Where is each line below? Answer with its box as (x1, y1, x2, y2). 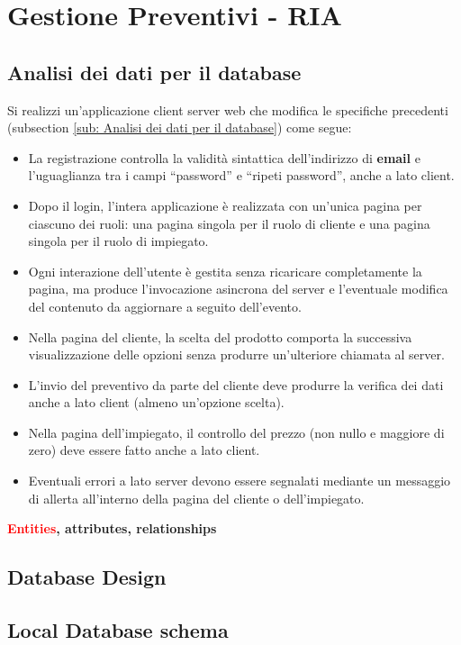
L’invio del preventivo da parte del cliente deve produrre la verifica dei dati (28, 375, 444, 394)
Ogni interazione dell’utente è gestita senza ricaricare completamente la (28, 261, 422, 280)
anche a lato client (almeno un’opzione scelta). (28, 393, 285, 412)
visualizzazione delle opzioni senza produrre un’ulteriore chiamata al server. (28, 345, 445, 364)
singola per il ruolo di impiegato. (28, 232, 209, 250)
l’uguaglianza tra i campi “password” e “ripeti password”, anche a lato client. (28, 166, 455, 185)
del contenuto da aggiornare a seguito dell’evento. (28, 296, 302, 315)
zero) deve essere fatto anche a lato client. (28, 441, 260, 459)
